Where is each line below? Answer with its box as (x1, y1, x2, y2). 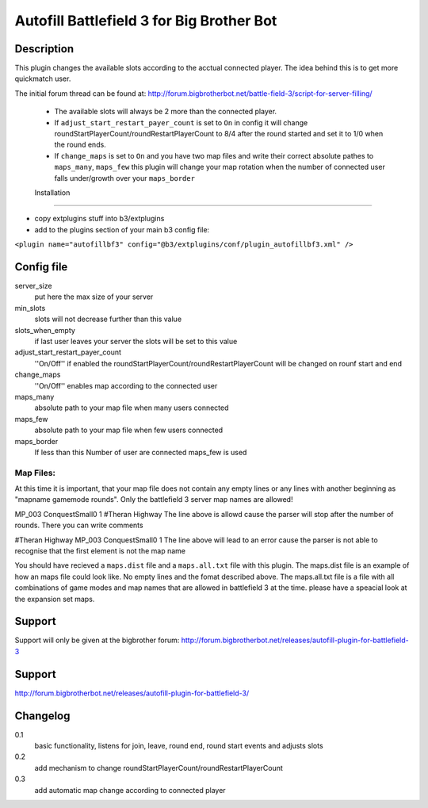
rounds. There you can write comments (14, 520, 143, 530)
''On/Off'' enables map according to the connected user (34, 381, 218, 390)
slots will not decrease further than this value (34, 314, 182, 324)
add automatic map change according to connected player (34, 785, 226, 795)
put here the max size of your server (34, 292, 154, 301)
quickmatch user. (14, 74, 71, 83)
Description (14, 42, 75, 56)
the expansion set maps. (14, 594, 95, 603)
